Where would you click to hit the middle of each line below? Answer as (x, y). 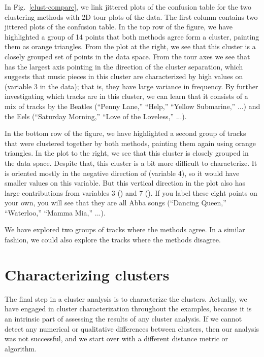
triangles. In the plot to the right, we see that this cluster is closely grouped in (127, 153)
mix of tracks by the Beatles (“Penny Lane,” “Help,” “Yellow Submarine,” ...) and (133, 106)
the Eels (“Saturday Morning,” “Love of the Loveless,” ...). (96, 116)
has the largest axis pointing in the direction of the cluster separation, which (124, 66)
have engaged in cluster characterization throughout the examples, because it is (128, 309)
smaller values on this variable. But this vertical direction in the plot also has (125, 183)
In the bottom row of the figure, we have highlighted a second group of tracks (125, 133)
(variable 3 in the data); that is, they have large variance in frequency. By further (131, 86)
